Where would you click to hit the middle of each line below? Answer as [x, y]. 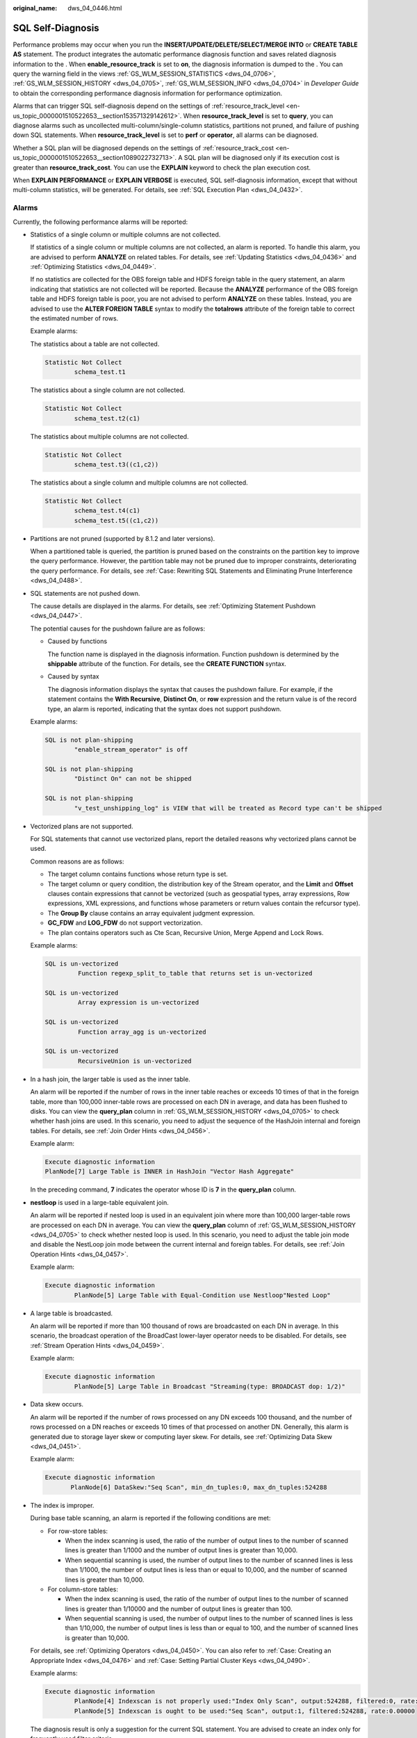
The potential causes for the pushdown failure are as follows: [117, 628]
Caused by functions [77, 641]
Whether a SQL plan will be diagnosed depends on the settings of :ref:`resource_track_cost [144, 148]
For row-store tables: [77, 1531]
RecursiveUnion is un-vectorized [134, 1061]
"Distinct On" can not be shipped [133, 779]
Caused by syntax [74, 676]
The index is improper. [62, 1505]
